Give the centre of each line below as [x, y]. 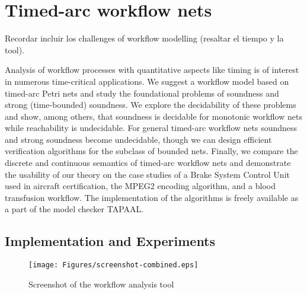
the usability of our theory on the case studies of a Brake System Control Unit [147, 174]
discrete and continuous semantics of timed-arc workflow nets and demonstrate [148, 163]
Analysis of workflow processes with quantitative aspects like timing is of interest [152, 70]
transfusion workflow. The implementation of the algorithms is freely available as [152, 197]
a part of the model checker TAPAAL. [74, 209]
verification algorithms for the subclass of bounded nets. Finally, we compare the [151, 151]
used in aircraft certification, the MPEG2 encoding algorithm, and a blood [140, 186]
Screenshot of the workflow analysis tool [101, 284]
